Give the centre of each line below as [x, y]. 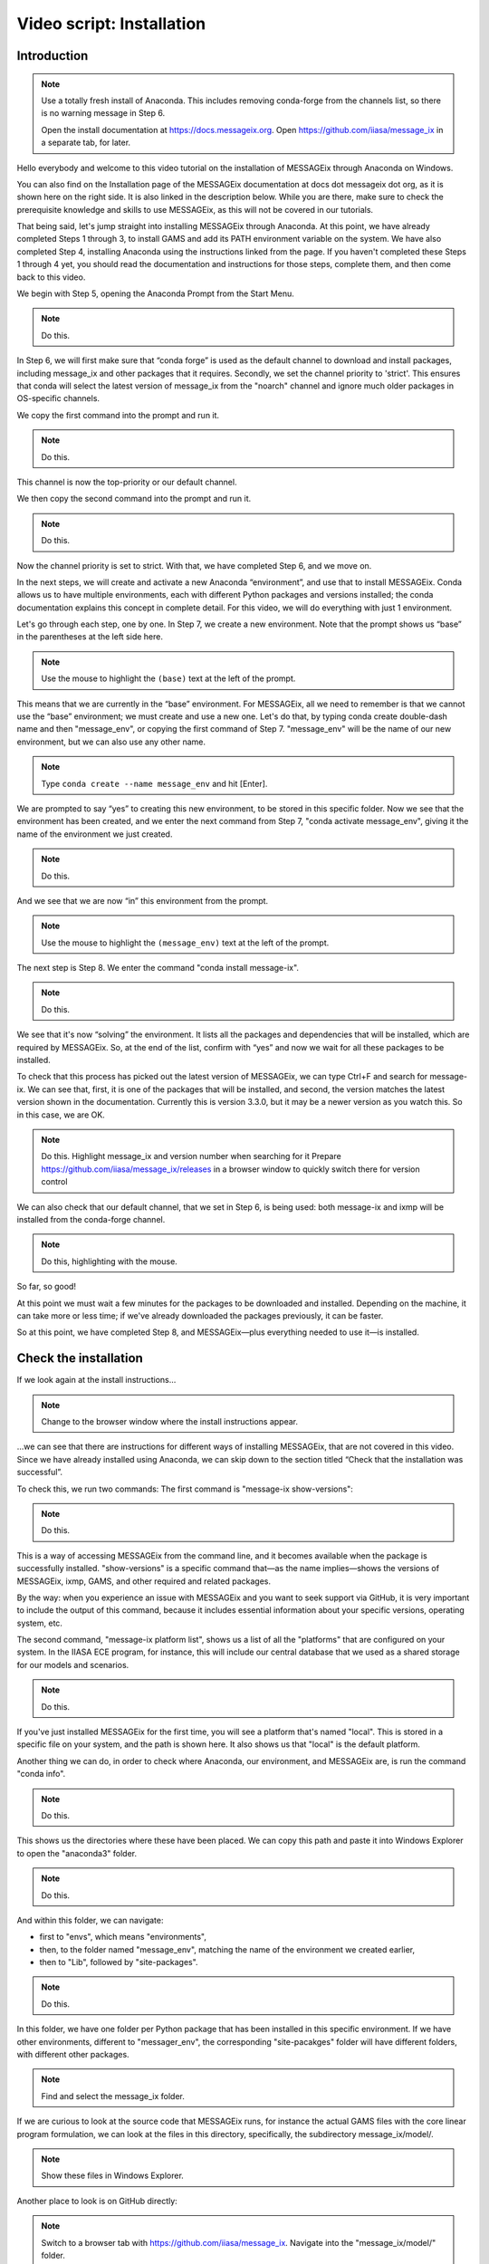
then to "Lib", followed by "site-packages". [119, 1962]
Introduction [53, 56]
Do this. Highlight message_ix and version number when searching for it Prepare [191, 1156]
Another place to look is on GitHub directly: [97, 2201]
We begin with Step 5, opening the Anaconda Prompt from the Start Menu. [155, 293]
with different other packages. [73, 2055]
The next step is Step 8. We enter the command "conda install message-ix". [158, 968]
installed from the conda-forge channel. [91, 1219]
